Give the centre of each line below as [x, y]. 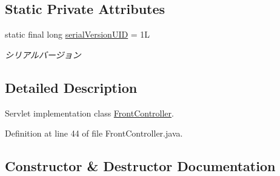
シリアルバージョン [43, 54]
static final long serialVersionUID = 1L [78, 34]
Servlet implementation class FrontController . [89, 113]
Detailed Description [71, 87]
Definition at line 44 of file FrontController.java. [94, 133]
